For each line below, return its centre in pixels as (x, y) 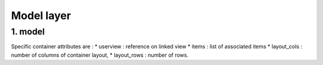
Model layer (41, 16)
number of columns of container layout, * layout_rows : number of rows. (100, 55)
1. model (28, 32)
